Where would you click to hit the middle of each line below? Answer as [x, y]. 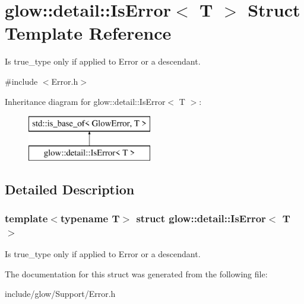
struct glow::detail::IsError [201, 218]
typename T [90, 218]
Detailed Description [70, 189]
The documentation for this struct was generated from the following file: [136, 273]
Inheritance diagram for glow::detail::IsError [85, 101]
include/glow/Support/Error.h [60, 294]
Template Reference [88, 33]
